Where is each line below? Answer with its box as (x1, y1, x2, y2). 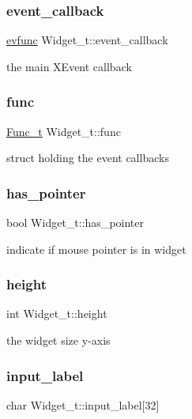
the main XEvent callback (6, 58, 132, 74)
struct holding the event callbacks (6, 149, 169, 166)
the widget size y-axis (6, 332, 111, 349)
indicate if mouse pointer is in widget (6, 240, 186, 257)
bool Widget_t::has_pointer (6, 214, 144, 231)
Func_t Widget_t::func (6, 123, 121, 139)
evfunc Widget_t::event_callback (6, 32, 168, 48)
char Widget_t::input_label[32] (6, 396, 160, 413)
